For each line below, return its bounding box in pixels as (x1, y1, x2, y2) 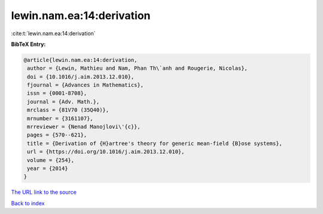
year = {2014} (27, 165, 68, 172)
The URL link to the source (11, 188, 77, 196)
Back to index (11, 200, 45, 207)
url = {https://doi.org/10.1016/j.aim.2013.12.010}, (27, 148, 185, 155)
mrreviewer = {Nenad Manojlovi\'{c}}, (27, 123, 141, 131)
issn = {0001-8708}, (27, 90, 87, 97)
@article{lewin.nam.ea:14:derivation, (23, 57, 138, 63)
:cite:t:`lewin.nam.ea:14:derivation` (11, 30, 96, 37)
